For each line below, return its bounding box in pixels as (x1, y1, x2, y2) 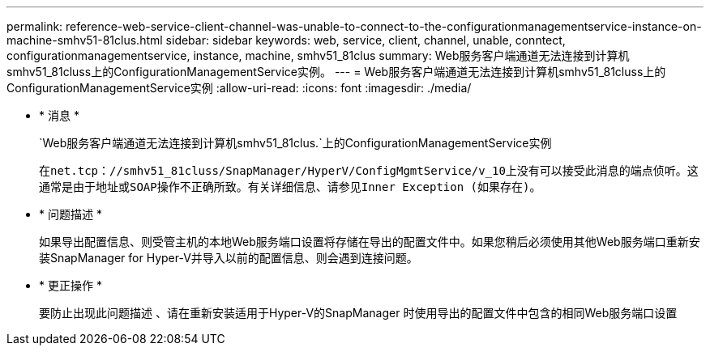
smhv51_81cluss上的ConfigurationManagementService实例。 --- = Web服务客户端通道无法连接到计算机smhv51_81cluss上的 (6, 65, 666, 78)
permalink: (6, 19, 63, 33)
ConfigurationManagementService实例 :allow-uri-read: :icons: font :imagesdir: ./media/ (6, 81, 472, 95)
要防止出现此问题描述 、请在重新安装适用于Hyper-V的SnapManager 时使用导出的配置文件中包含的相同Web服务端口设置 (39, 306, 678, 320)
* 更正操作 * (39, 278, 102, 292)
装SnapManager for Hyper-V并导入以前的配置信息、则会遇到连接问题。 (39, 251, 418, 265)
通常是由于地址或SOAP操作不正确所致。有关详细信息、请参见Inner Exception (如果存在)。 (39, 180, 541, 193)
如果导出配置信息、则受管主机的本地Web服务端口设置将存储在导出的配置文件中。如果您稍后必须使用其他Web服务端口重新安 (39, 235, 700, 248)
